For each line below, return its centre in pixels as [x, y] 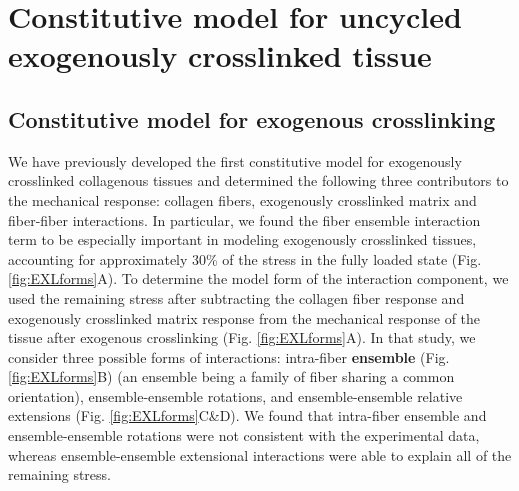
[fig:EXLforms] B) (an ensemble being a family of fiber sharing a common [231, 376]
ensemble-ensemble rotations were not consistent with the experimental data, [244, 435]
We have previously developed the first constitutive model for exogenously [235, 160]
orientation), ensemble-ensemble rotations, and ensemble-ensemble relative [235, 395]
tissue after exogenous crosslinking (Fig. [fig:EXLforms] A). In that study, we [242, 337]
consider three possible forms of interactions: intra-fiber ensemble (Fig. [229, 356]
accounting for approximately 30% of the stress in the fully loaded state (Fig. [245, 258]
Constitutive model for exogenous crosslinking [252, 118]
